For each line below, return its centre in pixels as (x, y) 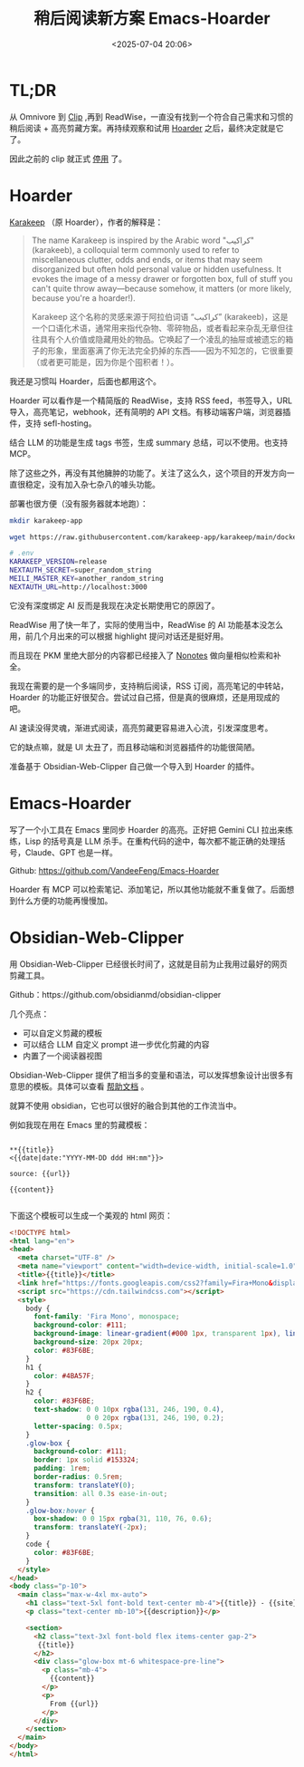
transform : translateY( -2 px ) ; (90, 1528)
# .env (22, 554)
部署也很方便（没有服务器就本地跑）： (79, 503)
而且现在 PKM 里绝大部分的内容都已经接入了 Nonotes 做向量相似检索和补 (146, 655)
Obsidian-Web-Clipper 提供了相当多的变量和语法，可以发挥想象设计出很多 (147, 1075)
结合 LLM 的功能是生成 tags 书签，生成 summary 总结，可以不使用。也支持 (149, 442)
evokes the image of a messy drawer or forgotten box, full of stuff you (162, 278)
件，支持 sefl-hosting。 (53, 423)
